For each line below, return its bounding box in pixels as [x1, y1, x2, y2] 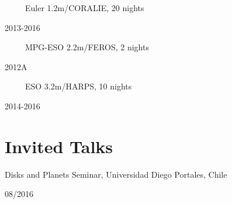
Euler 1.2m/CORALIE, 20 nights [25, 2, 144, 13]
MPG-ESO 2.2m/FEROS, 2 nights [25, 41, 149, 53]
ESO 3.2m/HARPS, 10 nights [25, 80, 132, 92]
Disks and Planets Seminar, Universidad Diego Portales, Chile [5, 168, 227, 180]
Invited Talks [5, 134, 113, 158]
